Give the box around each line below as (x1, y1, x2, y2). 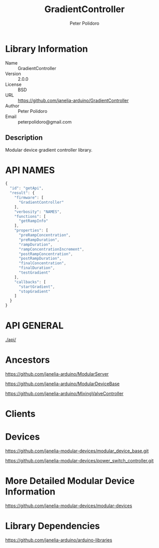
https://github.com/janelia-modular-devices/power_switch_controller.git (5, 458, 154, 464)
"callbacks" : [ (14, 279, 46, 284)
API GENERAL (5, 320, 64, 331)
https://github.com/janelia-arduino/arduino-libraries (5, 537, 112, 543)
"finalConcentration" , (18, 261, 66, 266)
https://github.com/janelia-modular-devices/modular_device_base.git (5, 448, 149, 454)
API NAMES (5, 164, 55, 176)
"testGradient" (18, 270, 51, 275)
